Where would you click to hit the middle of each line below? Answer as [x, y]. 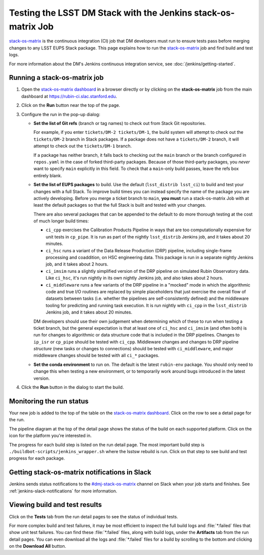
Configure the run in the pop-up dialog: [61, 114]
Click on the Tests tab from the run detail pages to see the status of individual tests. [94, 516]
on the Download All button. [38, 546]
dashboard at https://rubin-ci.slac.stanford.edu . [69, 96]
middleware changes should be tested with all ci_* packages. [97, 356]
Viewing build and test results [55, 505]
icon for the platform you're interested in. [50, 435]
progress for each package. [37, 458]
